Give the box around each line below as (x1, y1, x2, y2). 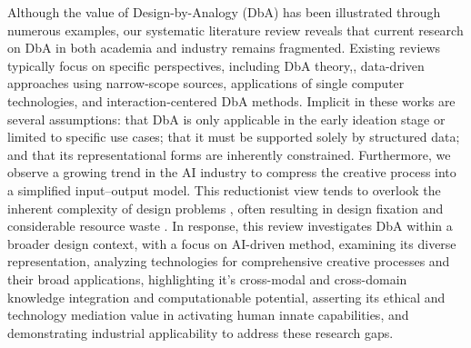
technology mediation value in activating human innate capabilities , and (7, 305, 409, 324)
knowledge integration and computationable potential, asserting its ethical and (7, 287, 446, 306)
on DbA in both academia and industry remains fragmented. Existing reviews (7, 38, 441, 57)
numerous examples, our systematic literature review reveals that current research (7, 20, 464, 39)
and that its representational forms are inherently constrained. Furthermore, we (7, 144, 451, 164)
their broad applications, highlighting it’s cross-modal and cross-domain (7, 269, 407, 288)
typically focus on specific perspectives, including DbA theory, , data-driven (7, 55, 425, 75)
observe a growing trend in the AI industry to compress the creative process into (7, 163, 456, 182)
